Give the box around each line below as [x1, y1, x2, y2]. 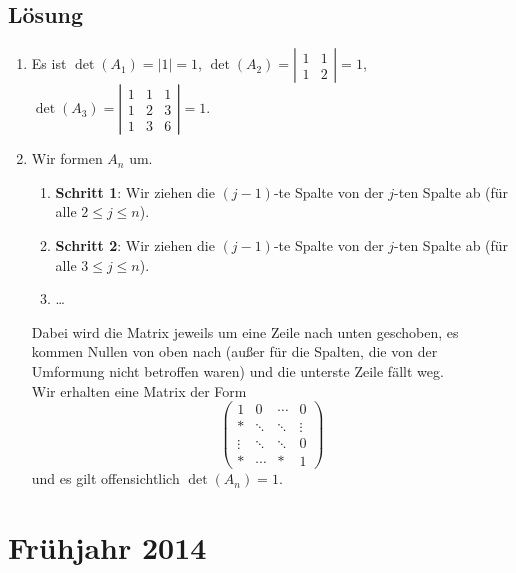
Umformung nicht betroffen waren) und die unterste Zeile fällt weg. [31, 360, 444, 381]
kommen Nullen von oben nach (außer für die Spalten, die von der [31, 341, 438, 362]
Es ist [31, 53, 67, 74]
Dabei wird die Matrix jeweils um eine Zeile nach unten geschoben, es [31, 321, 459, 342]
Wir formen [31, 148, 103, 169]
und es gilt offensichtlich [31, 468, 180, 489]
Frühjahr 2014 [8, 527, 207, 568]
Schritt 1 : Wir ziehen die [55, 181, 215, 202]
